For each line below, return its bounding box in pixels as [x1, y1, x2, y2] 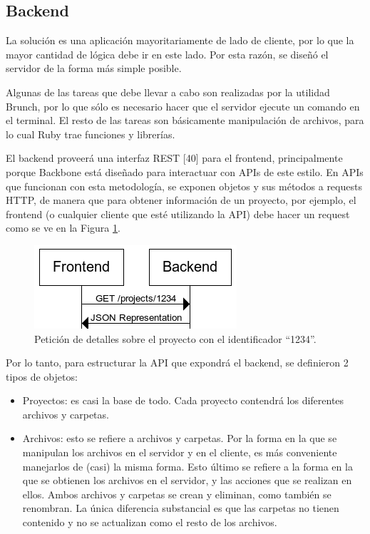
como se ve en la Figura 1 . [6, 220, 120, 235]
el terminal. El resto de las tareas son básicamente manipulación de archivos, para [6, 113, 364, 128]
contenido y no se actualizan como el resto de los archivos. [22, 515, 277, 530]
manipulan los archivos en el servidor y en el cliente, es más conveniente [22, 445, 337, 460]
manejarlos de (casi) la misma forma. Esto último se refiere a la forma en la [22, 458, 353, 473]
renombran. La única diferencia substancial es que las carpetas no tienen [22, 500, 339, 515]
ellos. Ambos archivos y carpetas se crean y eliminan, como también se [22, 486, 332, 501]
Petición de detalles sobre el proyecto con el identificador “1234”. [34, 331, 317, 346]
